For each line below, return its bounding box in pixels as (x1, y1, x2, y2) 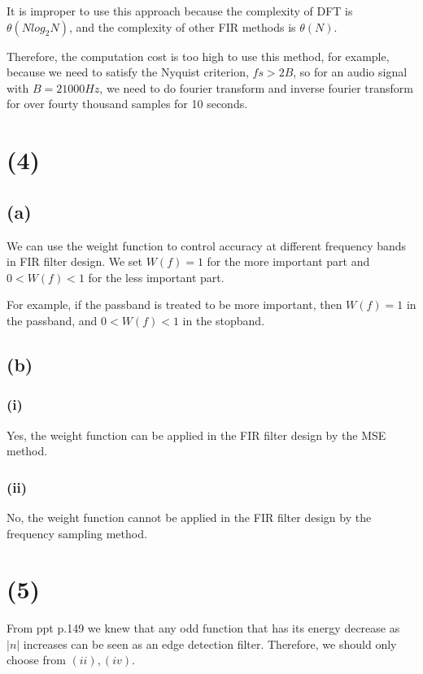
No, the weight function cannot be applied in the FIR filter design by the (7, 508, 372, 525)
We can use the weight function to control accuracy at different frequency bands (7, 237, 407, 254)
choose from (7, 651, 66, 668)
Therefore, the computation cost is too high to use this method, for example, (7, 47, 390, 64)
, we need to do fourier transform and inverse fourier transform (99, 79, 413, 96)
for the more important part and (207, 253, 370, 270)
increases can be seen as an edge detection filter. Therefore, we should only (23, 635, 397, 652)
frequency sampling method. (7, 524, 147, 541)
